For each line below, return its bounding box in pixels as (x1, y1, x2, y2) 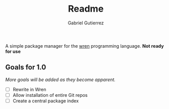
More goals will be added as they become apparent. (5, 77, 116, 83)
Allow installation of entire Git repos (12, 92, 88, 98)
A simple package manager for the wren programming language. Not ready (5, 43, 164, 49)
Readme (68, 3, 104, 15)
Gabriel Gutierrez (67, 20, 104, 26)
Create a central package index (12, 97, 79, 104)
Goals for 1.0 (5, 63, 46, 71)
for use (5, 48, 21, 54)
